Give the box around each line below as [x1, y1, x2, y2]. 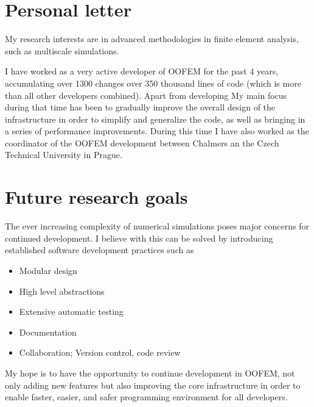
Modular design [19, 264, 77, 276]
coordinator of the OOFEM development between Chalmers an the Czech [5, 136, 279, 149]
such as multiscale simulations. [5, 44, 119, 57]
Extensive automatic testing [19, 305, 124, 318]
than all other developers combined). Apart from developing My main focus [5, 88, 287, 101]
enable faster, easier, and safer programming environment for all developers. [5, 391, 288, 403]
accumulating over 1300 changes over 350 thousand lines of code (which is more [5, 76, 301, 89]
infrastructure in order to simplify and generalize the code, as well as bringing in [5, 112, 305, 125]
